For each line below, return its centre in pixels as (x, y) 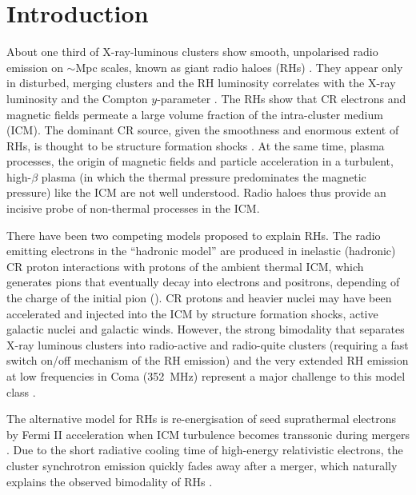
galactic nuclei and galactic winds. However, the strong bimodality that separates (206, 329)
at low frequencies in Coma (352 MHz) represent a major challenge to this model (206, 376)
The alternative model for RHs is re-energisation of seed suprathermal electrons (202, 419)
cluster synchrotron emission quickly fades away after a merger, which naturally (202, 465)
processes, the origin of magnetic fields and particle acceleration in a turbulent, (200, 161)
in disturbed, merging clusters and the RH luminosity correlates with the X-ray (201, 83)
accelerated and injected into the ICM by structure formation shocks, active (192, 313)
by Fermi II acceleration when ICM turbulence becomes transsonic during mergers (208, 434)
